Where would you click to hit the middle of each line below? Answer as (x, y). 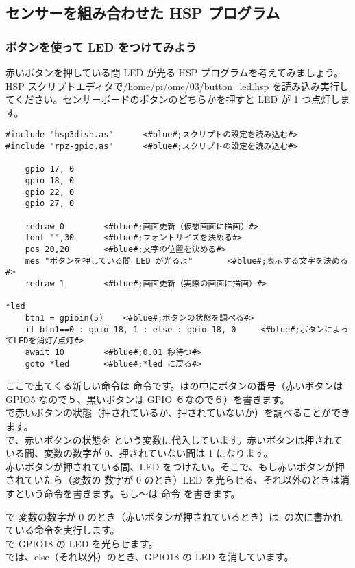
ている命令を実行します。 (63, 530)
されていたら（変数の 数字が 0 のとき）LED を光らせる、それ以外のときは (173, 480)
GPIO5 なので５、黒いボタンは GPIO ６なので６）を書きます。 (148, 399)
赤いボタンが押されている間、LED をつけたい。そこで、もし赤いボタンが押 (175, 466)
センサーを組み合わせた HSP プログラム (143, 13)
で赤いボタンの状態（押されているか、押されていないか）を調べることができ (178, 412)
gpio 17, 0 (50, 169)
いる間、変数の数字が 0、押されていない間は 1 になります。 (139, 453)
